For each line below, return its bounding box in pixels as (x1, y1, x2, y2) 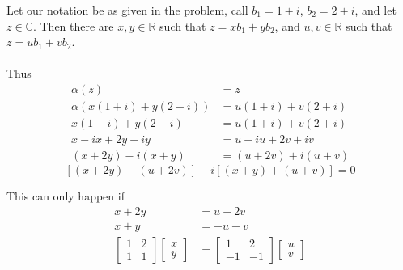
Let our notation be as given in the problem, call (6, 2, 248, 18)
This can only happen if (6, 188, 125, 205)
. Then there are (32, 17, 114, 34)
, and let (354, 2, 397, 18)
